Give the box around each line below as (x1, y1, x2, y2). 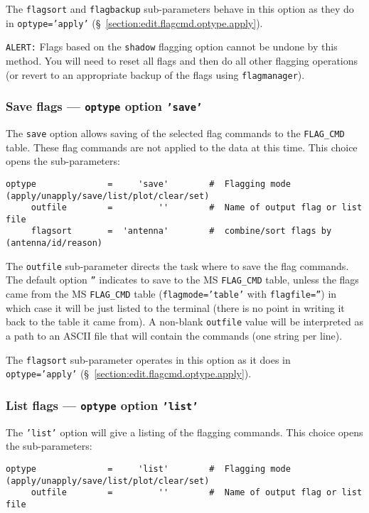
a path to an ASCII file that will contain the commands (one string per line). (6, 328, 343, 342)
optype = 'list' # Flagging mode (6, 463, 291, 474)
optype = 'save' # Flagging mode (6, 178, 291, 189)
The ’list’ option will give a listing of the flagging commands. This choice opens (6, 424, 363, 439)
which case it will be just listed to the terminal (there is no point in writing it (6, 300, 345, 315)
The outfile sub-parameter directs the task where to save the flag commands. (6, 258, 349, 273)
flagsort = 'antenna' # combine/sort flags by (31, 226, 332, 237)
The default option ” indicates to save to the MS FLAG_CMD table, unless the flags (6, 272, 359, 287)
